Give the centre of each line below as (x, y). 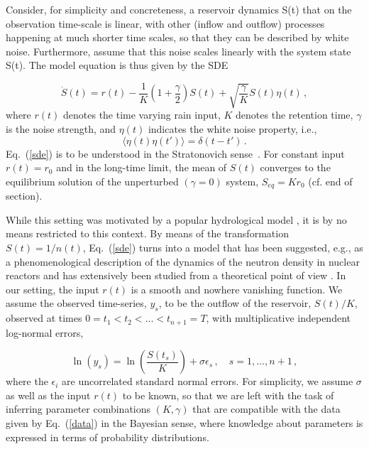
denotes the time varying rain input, (142, 115)
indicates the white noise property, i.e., (232, 128)
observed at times (44, 318)
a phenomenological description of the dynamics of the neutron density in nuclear (183, 261)
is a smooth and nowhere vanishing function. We (237, 289)
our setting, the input (53, 289)
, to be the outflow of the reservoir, (235, 303)
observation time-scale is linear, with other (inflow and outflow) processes (165, 23)
